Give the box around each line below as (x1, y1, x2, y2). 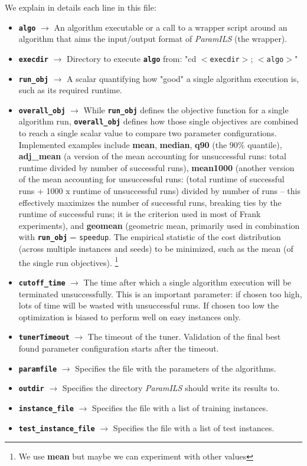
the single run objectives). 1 (18, 254, 119, 268)
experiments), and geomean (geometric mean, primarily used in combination (18, 219, 300, 231)
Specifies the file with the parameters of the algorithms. (75, 362, 276, 374)
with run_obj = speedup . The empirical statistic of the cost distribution (18, 231, 281, 243)
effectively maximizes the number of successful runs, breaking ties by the (18, 196, 282, 208)
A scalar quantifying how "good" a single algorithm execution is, (66, 72, 299, 84)
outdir (18, 385, 44, 393)
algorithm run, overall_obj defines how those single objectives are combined (18, 115, 299, 127)
